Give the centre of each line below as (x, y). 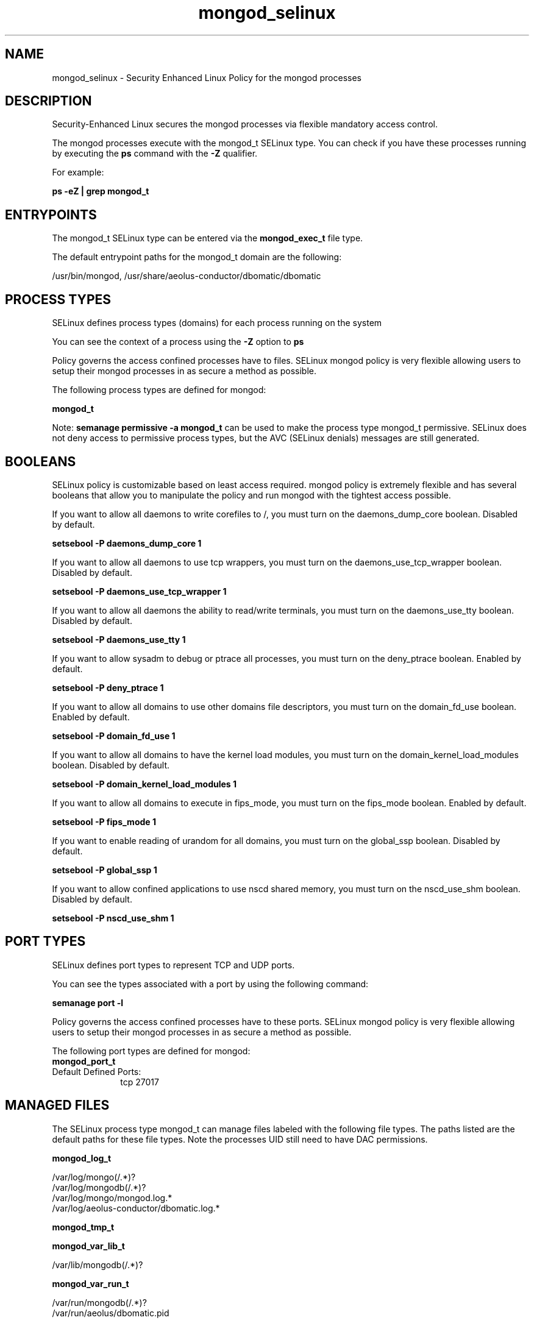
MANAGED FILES (57, 1105)
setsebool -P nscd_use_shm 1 (113, 918)
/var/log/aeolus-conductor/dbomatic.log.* (136, 1208)
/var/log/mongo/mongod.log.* (112, 1197)
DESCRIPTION (48, 101)
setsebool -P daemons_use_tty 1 (119, 639)
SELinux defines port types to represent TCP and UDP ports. (173, 965)
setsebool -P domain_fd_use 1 (114, 736)
